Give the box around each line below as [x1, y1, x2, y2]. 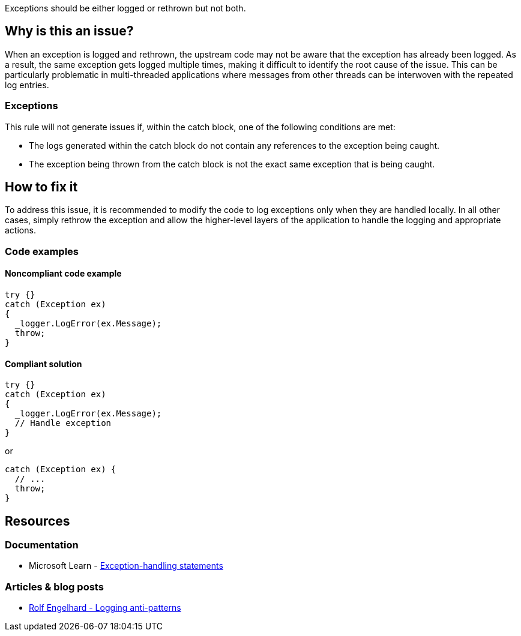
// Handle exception [14, 418, 112, 428]
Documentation [5, 539, 79, 551]
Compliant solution [5, 358, 82, 369]
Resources [5, 513, 70, 529]
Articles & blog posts [5, 580, 104, 593]
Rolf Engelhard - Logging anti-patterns [29, 602, 181, 613]
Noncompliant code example [5, 268, 122, 279]
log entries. [5, 79, 49, 90]
